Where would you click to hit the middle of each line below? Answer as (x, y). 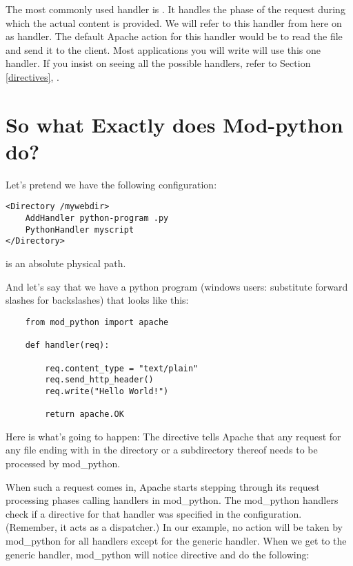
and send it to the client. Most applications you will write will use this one (163, 49)
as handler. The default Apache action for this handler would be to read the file (174, 36)
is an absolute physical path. (66, 263)
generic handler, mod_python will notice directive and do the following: (158, 554)
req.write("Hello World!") (107, 391)
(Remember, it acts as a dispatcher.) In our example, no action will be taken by (174, 527)
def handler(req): (67, 345)
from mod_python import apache (97, 322)
